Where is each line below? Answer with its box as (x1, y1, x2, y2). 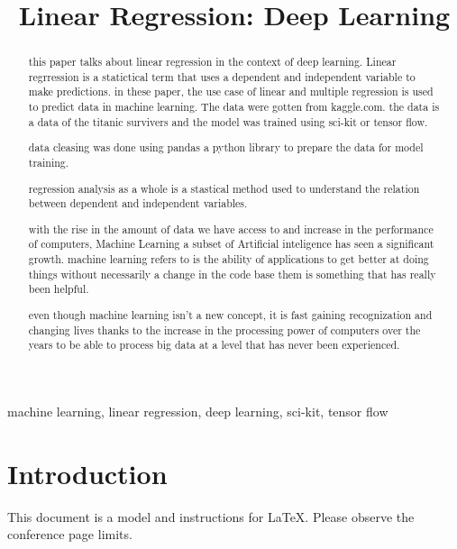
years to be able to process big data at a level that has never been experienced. (28, 337, 400, 352)
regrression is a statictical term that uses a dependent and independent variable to (28, 69, 416, 84)
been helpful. (28, 281, 89, 297)
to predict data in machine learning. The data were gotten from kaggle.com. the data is (28, 99, 440, 114)
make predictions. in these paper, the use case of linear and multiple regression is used (28, 84, 434, 99)
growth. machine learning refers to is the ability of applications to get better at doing (28, 252, 429, 267)
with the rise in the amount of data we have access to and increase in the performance (28, 221, 434, 236)
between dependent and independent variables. (28, 196, 248, 211)
